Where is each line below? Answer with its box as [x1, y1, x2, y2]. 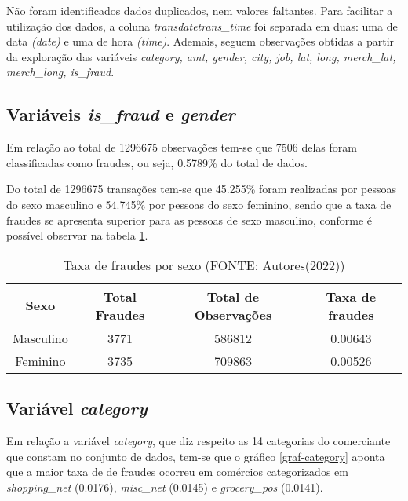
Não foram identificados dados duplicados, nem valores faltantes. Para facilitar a [6, 2, 393, 18]
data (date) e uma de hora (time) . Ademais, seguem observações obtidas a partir [6, 33, 395, 49]
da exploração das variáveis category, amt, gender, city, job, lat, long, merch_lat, [6, 48, 396, 64]
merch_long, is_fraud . [6, 64, 115, 80]
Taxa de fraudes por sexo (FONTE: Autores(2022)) [63, 255, 345, 274]
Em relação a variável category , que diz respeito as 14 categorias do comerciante [6, 432, 391, 448]
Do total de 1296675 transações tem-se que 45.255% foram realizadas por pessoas [6, 181, 397, 197]
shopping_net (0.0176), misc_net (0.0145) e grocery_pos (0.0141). [6, 478, 323, 495]
